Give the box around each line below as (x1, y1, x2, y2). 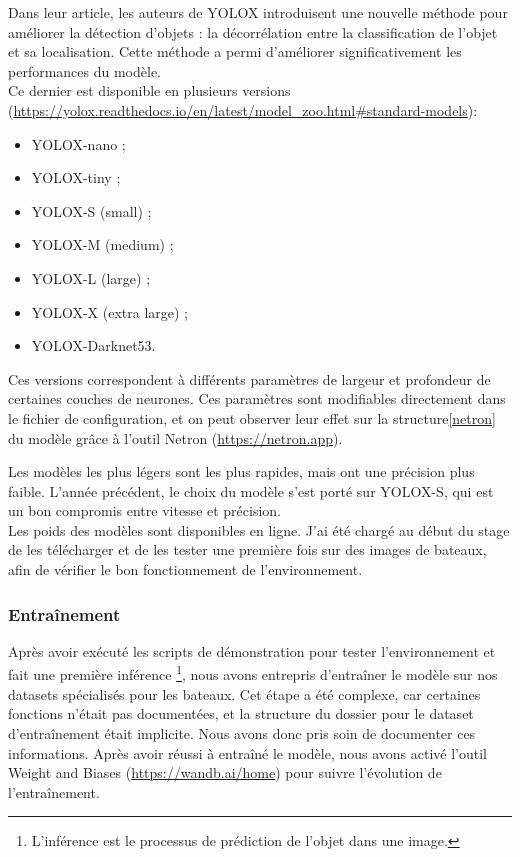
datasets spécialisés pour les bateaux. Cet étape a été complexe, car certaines (8, 683, 481, 704)
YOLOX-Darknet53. (31, 335, 156, 356)
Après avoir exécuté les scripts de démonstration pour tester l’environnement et (8, 640, 496, 661)
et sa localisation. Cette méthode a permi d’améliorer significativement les (8, 41, 462, 62)
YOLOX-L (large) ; (31, 267, 151, 288)
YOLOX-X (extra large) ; (31, 301, 189, 322)
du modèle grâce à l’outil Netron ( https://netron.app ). (8, 427, 343, 448)
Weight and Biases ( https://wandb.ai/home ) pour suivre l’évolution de (8, 762, 442, 783)
